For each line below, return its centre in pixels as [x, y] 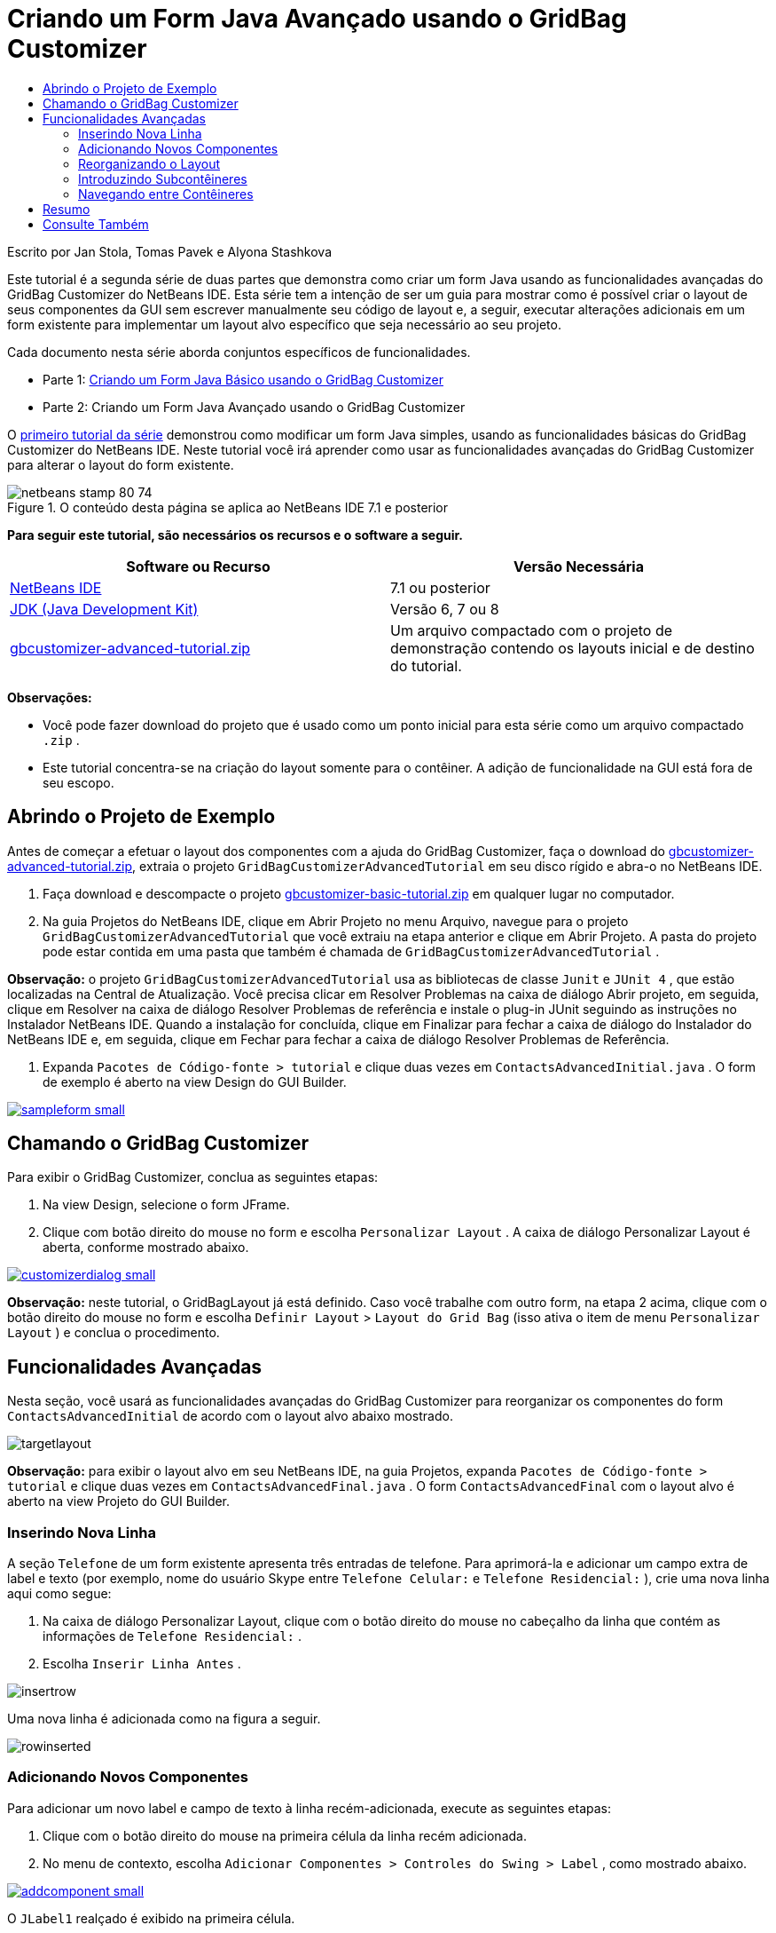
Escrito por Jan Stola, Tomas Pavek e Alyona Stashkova [170, 251]
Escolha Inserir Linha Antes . [142, 1664]
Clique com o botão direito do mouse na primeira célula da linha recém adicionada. [285, 1835]
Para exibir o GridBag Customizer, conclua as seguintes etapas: [193, 1177]
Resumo [67, 209]
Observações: [50, 697]
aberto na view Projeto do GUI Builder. [119, 1501]
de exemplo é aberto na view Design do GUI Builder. [195, 1081]
